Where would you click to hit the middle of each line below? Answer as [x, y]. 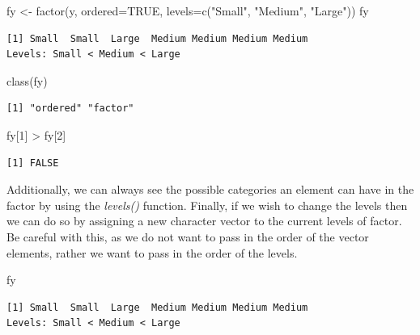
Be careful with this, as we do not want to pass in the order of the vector [188, 236]
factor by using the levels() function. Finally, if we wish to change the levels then [207, 205]
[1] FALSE [33, 163]
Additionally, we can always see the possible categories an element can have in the [210, 189]
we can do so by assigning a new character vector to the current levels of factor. [204, 221]
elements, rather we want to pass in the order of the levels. [152, 252]
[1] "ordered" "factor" [70, 109]
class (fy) [27, 80]
